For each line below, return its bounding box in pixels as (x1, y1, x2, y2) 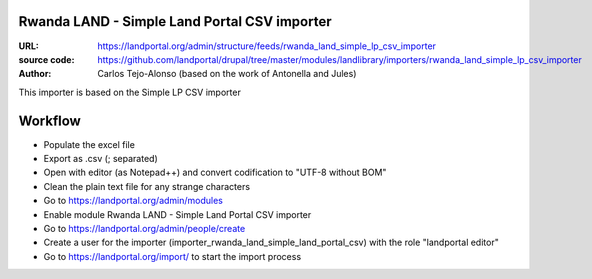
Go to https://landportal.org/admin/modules (43, 195, 224, 207)
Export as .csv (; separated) (43, 152, 159, 164)
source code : (18, 53, 75, 65)
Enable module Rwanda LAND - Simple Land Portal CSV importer (43, 208, 312, 220)
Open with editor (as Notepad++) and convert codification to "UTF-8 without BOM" (43, 166, 387, 179)
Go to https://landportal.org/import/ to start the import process (43, 250, 302, 262)
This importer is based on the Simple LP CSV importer (18, 86, 242, 98)
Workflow (18, 112, 82, 129)
